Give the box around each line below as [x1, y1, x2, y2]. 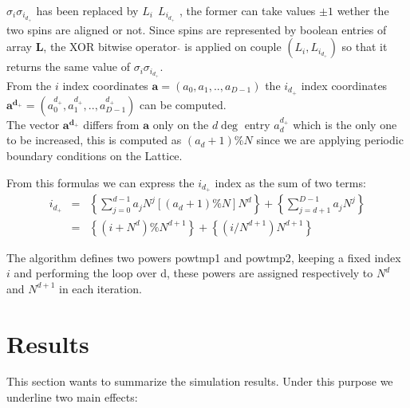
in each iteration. [59, 280, 142, 296]
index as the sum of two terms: [215, 174, 366, 190]
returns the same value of [6, 58, 130, 75]
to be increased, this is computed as [6, 131, 182, 148]
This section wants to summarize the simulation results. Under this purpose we [6, 373, 393, 390]
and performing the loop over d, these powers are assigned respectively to [14, 265, 373, 281]
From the [6, 76, 52, 93]
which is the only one [293, 116, 397, 132]
